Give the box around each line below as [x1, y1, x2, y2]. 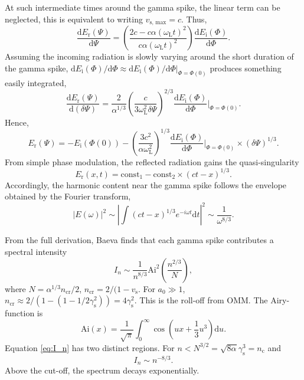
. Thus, [181, 12, 207, 25]
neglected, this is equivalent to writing [5, 12, 143, 25]
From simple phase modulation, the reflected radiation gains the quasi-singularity [5, 155, 299, 168]
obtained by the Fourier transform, [5, 190, 131, 202]
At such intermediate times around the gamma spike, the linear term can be [5, 1, 280, 13]
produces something [210, 61, 282, 74]
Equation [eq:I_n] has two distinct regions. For [5, 341, 175, 353]
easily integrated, [5, 76, 67, 89]
